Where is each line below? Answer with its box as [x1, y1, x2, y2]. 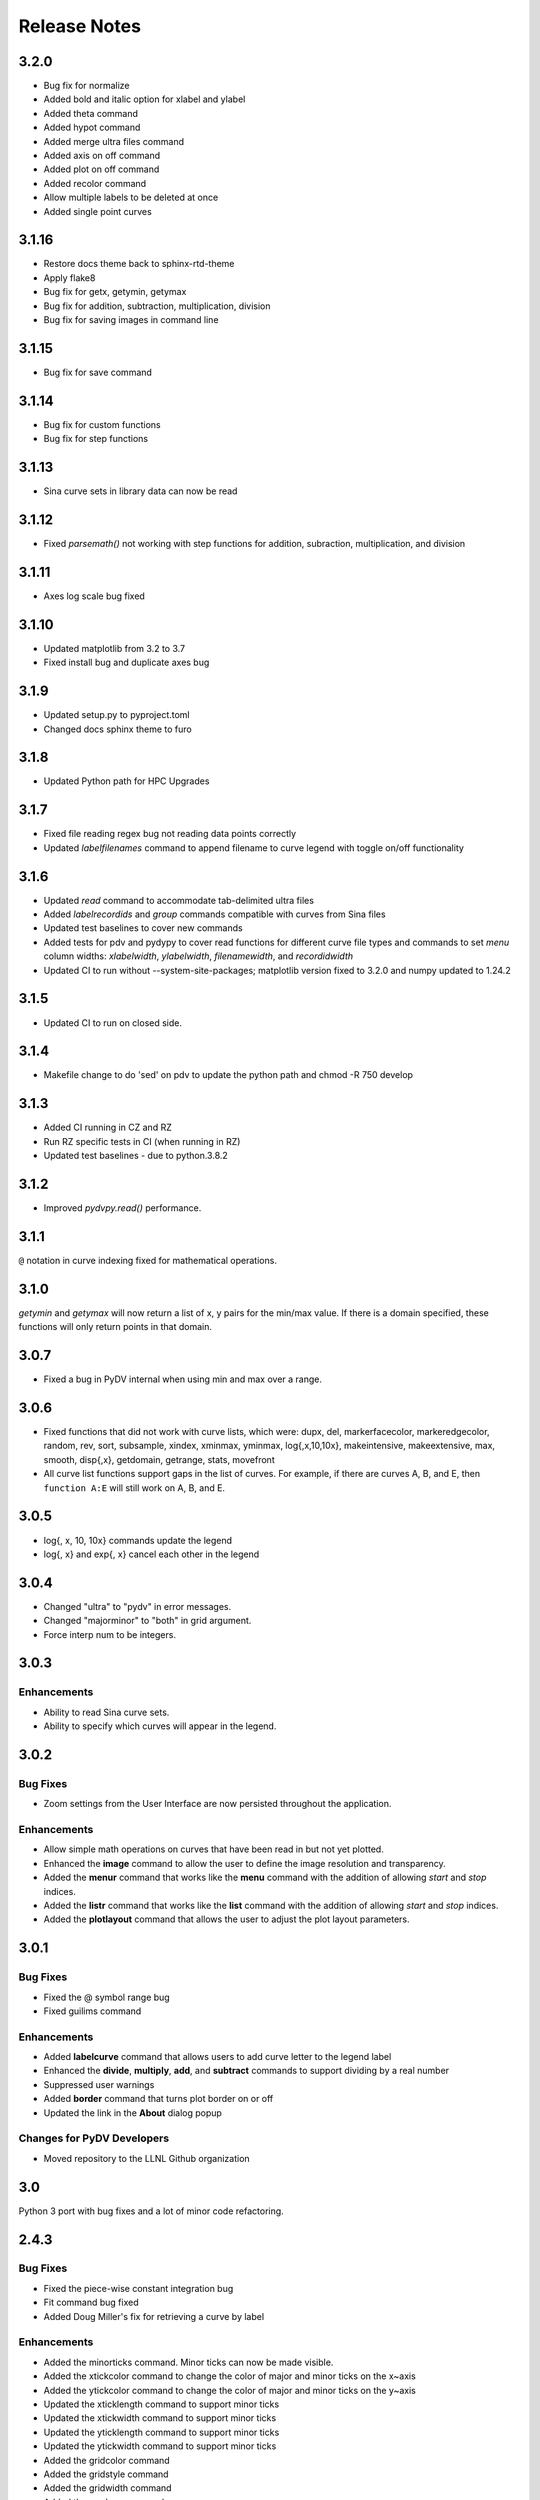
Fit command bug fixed [43, 2296, 139, 2309]
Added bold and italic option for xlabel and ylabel [43, 93, 246, 105]
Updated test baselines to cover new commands [43, 922, 244, 934]
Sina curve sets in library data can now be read [43, 485, 238, 497]
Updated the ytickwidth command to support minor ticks [43, 2440, 277, 2452]
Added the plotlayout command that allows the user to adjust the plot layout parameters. [43, 1913, 410, 1925]
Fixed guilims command [43, 2005, 142, 2017]
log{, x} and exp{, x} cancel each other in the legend [43, 1548, 260, 1560]
